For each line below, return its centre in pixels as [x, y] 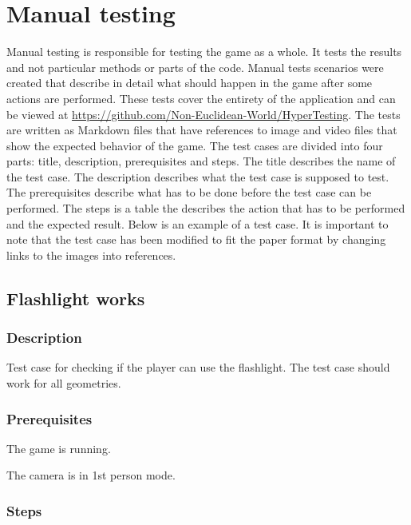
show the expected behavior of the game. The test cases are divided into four [195, 145]
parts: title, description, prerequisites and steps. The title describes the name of [201, 161]
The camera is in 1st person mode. [91, 475]
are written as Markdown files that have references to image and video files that [202, 130]
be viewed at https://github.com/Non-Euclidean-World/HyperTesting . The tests [204, 114]
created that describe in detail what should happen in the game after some [190, 83]
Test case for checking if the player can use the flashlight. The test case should [198, 367]
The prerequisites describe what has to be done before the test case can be [189, 192]
